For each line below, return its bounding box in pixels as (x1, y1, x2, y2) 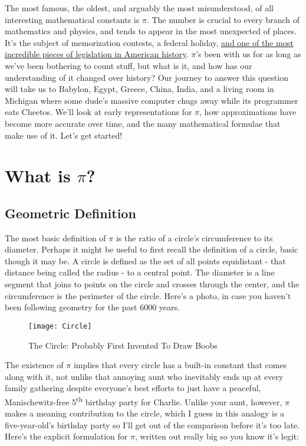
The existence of (5, 359, 64, 371)
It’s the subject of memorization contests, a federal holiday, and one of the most (5, 36, 294, 48)
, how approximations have (199, 106, 297, 118)
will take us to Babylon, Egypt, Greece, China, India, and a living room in (5, 83, 274, 95)
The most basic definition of (5, 231, 106, 244)
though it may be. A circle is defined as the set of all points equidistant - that (5, 254, 286, 267)
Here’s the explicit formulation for (5, 430, 128, 442)
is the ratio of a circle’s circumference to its (116, 231, 273, 244)
